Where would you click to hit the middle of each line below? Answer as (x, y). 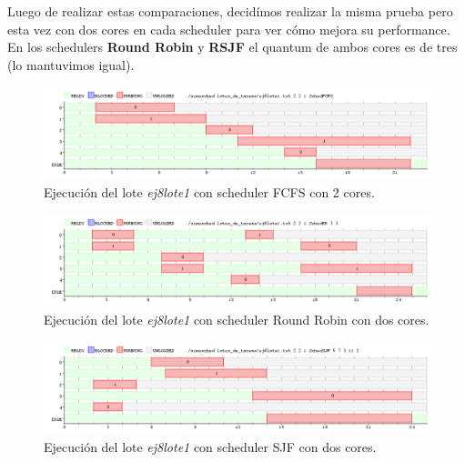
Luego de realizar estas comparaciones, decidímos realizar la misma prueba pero (230, 11)
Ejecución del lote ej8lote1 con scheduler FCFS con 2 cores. (209, 191)
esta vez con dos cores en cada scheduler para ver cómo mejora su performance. (229, 29)
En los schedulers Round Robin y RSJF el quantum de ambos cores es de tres (232, 47)
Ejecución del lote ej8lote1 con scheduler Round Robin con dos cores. (237, 319)
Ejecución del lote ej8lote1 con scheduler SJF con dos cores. (210, 446)
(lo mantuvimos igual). (71, 64)
